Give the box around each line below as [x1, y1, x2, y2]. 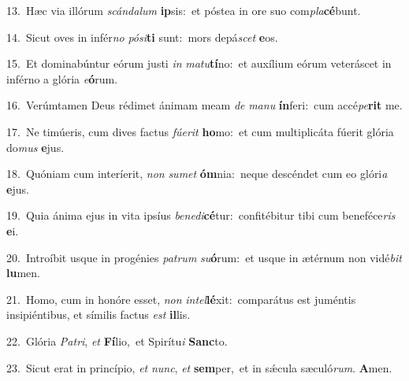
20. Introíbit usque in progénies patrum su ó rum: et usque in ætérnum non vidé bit [6, 249, 402, 265]
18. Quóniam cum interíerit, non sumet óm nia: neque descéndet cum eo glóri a [6, 165, 388, 182]
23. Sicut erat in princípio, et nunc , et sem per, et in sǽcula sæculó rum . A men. [6, 359, 392, 375]
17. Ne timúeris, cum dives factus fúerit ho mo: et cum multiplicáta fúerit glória [6, 123, 394, 139]
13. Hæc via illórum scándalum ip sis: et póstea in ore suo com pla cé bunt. [6, 2, 361, 18]
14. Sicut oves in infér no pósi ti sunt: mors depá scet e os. [6, 28, 278, 45]
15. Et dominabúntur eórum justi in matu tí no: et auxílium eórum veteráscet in [6, 55, 392, 72]
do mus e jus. [6, 139, 65, 155]
